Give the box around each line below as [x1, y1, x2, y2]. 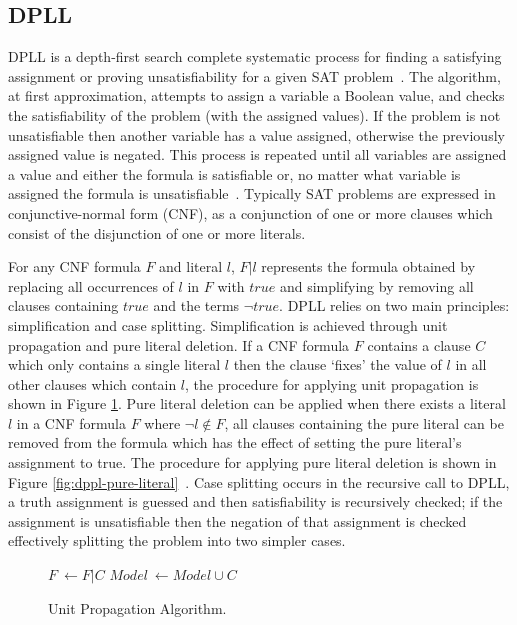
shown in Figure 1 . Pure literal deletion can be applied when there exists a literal [8, 393, 506, 414]
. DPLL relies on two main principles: [279, 295, 510, 316]
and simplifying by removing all [279, 275, 474, 296]
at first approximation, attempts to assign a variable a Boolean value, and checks [8, 85, 505, 106]
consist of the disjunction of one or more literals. [8, 222, 306, 243]
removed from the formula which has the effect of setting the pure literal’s [8, 432, 462, 453]
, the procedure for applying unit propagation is [185, 373, 479, 394]
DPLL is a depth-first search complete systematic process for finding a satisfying [8, 46, 502, 67]
